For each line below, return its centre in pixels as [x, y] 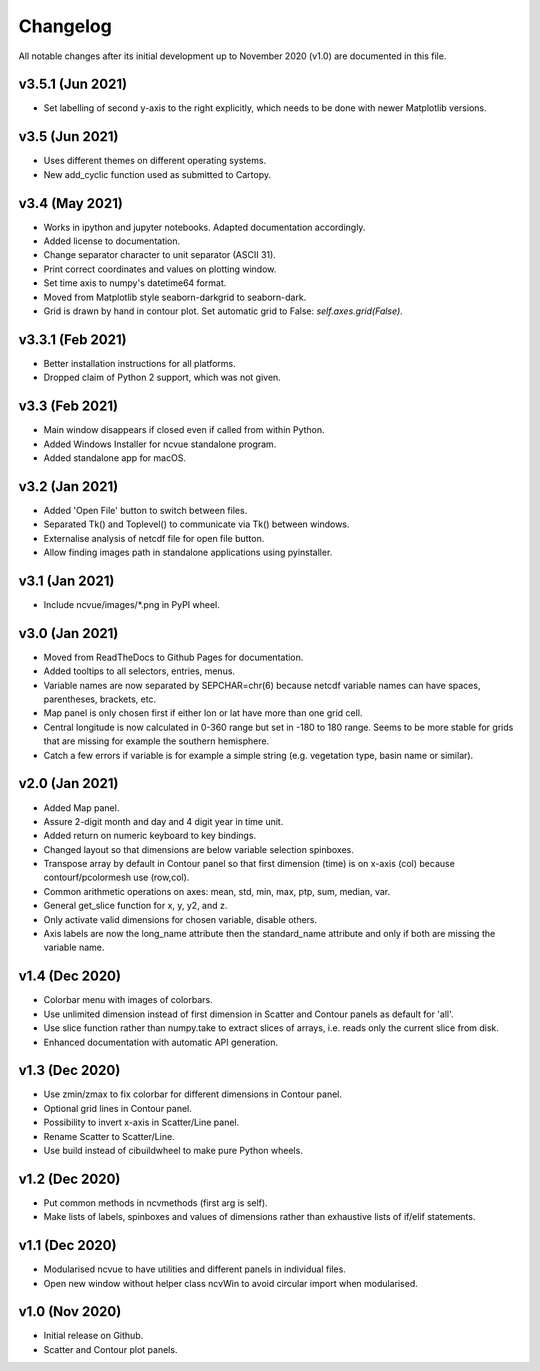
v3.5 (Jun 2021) [68, 136]
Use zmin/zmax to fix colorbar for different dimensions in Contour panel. [192, 1094]
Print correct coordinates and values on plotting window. [160, 269]
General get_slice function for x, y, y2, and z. [135, 906]
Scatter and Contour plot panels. [110, 1349]
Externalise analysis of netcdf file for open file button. [154, 538]
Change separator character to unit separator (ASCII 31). [160, 255]
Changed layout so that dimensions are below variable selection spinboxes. [199, 849]
